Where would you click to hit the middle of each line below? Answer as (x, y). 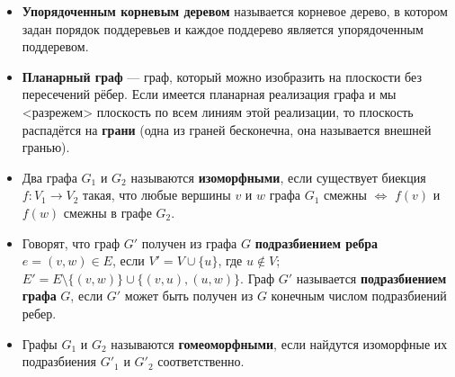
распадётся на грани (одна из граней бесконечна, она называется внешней (227, 129)
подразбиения (59, 361)
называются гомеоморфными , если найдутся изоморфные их (279, 343)
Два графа (49, 177)
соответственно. (201, 361)
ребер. (39, 313)
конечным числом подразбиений (359, 296)
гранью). (46, 147)
